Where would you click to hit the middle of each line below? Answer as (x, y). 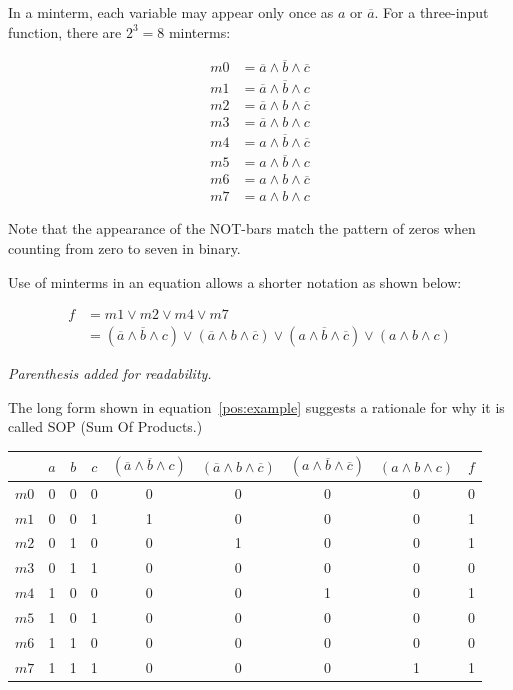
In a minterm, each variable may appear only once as (171, 12)
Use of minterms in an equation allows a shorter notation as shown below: (235, 281)
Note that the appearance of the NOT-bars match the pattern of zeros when (242, 228)
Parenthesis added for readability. (110, 373)
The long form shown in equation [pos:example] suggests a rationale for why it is (256, 406)
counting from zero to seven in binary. (124, 247)
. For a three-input (431, 12)
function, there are (65, 31)
